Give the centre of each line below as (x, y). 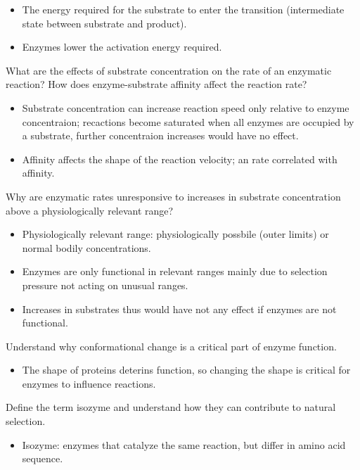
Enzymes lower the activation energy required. (122, 47)
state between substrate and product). (104, 23)
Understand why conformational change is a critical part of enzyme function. (171, 346)
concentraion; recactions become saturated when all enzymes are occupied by (188, 121)
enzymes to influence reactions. (89, 383)
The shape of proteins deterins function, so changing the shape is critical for (186, 370)
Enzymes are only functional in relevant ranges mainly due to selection (175, 271)
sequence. (43, 458)
